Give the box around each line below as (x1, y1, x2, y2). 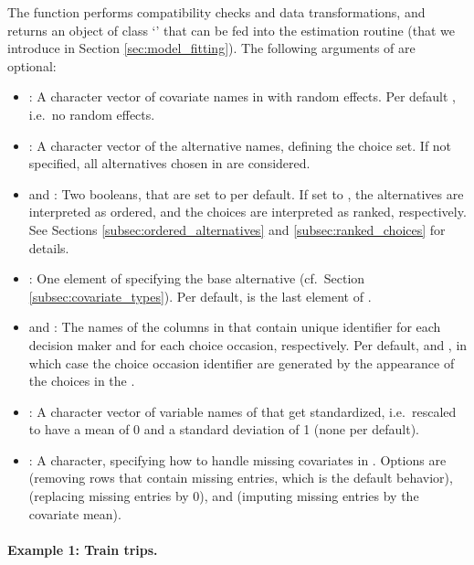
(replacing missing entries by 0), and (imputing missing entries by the (28, 486, 419, 506)
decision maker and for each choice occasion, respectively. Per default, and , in (28, 335, 468, 354)
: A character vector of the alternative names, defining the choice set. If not (28, 135, 452, 155)
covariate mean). (28, 504, 121, 523)
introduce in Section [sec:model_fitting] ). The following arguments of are (7, 38, 416, 58)
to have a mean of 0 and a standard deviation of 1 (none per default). (28, 420, 419, 439)
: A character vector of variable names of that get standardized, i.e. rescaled (28, 401, 457, 421)
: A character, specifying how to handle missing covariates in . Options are (28, 450, 447, 469)
